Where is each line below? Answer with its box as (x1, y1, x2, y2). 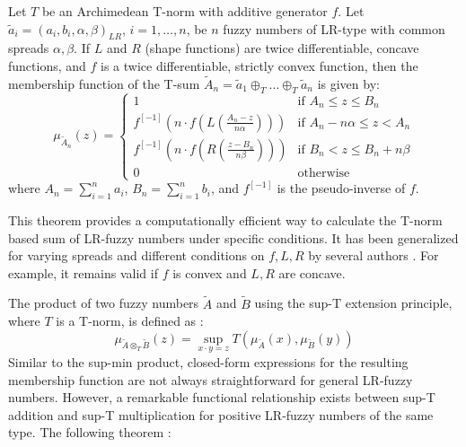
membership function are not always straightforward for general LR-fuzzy (8, 370, 413, 389)
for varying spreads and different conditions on (8, 246, 265, 265)
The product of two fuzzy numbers (8, 294, 199, 312)
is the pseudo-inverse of (277, 179, 406, 197)
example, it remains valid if (8, 263, 158, 282)
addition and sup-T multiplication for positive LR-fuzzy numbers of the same (8, 405, 434, 424)
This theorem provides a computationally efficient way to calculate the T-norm (8, 210, 443, 229)
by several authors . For (308, 246, 439, 265)
